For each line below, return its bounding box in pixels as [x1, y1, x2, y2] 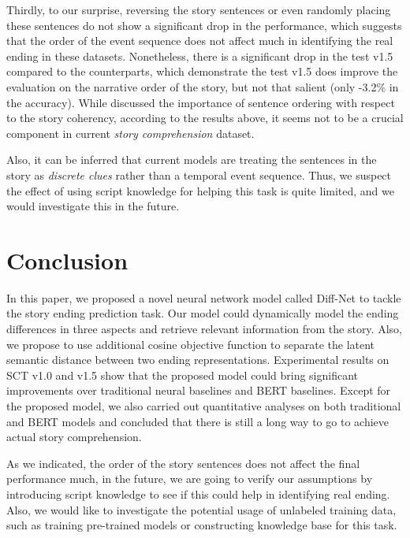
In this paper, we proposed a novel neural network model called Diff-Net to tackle [6, 289, 401, 306]
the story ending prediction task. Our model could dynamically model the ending [6, 305, 399, 321]
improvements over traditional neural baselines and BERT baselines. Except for [6, 382, 391, 399]
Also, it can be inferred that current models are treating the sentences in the [6, 151, 377, 168]
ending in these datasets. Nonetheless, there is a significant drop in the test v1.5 [6, 47, 393, 64]
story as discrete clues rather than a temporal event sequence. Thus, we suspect [6, 166, 392, 183]
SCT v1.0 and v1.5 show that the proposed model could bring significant [6, 366, 359, 383]
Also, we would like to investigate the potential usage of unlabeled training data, [6, 501, 397, 518]
